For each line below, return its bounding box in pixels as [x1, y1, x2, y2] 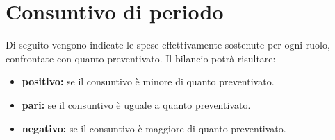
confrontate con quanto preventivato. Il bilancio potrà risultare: [6, 51, 276, 65]
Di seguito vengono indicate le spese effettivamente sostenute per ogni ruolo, [6, 37, 330, 52]
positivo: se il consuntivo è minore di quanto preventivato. [22, 74, 275, 89]
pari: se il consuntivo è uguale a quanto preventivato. [22, 97, 251, 112]
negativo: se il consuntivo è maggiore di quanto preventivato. [22, 121, 286, 135]
